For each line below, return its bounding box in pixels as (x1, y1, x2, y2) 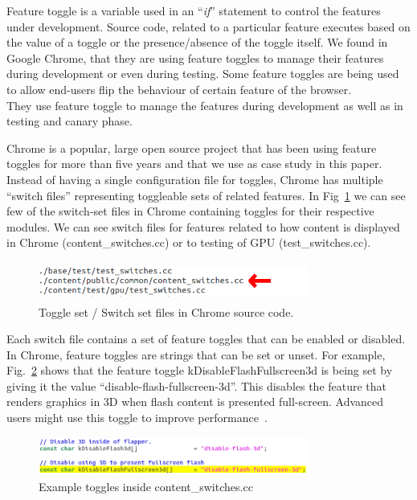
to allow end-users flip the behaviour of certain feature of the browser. (6, 80, 352, 97)
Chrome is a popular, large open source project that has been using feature (6, 139, 377, 156)
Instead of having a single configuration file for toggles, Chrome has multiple (6, 170, 383, 187)
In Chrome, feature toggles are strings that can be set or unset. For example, (6, 346, 386, 363)
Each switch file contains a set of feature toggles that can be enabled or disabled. (6, 330, 406, 347)
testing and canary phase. (6, 113, 133, 129)
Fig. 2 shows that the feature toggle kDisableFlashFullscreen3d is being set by (6, 362, 393, 379)
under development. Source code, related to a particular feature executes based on (6, 18, 411, 35)
